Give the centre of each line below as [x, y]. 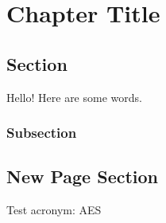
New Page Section [83, 176]
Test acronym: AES [54, 210]
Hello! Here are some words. [74, 97]
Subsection [42, 133]
